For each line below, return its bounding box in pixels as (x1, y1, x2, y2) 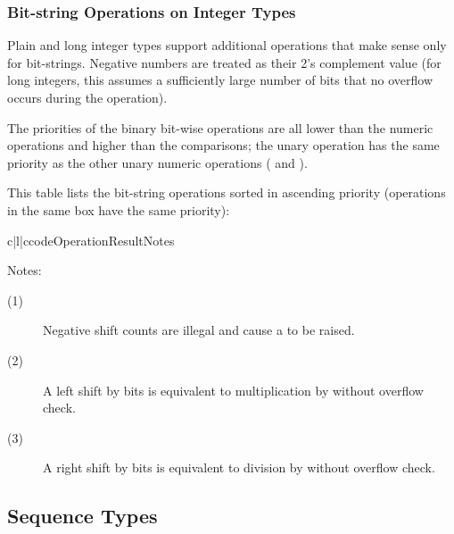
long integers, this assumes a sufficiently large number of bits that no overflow (7, 71, 433, 89)
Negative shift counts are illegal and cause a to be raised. (43, 321, 355, 339)
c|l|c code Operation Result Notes (7, 230, 175, 249)
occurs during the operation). (7, 88, 168, 106)
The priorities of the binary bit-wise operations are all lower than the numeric (7, 118, 433, 137)
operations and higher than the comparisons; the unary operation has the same (7, 136, 440, 154)
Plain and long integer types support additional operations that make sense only (7, 36, 447, 54)
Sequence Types (7, 502, 158, 530)
